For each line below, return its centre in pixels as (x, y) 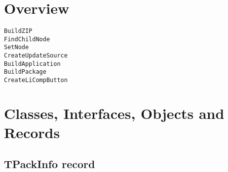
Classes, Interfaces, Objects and (114, 113)
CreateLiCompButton (36, 80)
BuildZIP (18, 31)
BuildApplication (32, 64)
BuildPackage (25, 72)
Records (32, 132)
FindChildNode (27, 39)
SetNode (17, 47)
